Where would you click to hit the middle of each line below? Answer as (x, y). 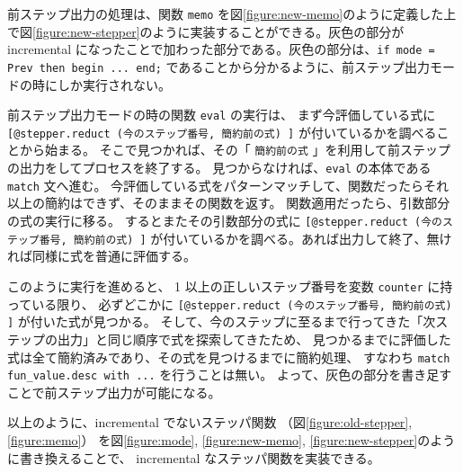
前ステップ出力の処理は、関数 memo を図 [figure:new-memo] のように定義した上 (232, 13)
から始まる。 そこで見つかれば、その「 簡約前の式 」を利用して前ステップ (235, 150)
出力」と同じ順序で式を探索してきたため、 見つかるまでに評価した (254, 339)
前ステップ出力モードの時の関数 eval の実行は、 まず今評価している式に (222, 115)
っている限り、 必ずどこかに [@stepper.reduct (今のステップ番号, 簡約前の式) (230, 303)
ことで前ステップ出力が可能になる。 (114, 392)
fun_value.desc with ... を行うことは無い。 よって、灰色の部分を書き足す (230, 375)
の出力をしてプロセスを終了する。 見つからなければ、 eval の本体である (219, 168)
